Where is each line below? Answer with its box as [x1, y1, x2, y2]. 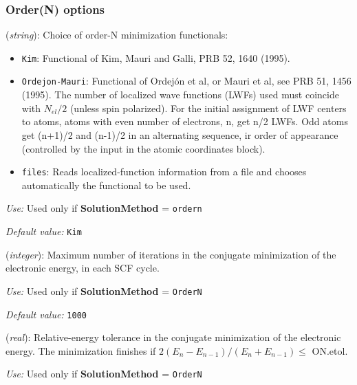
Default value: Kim [6, 224, 82, 238]
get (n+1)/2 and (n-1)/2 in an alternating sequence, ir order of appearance [21, 127, 338, 142]
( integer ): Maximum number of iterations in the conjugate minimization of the [6, 247, 336, 261]
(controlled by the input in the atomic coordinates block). [21, 141, 266, 155]
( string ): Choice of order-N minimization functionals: [6, 27, 228, 42]
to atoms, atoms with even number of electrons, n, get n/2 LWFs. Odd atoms [21, 114, 348, 129]
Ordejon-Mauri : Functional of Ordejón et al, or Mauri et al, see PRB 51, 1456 [21, 74, 351, 88]
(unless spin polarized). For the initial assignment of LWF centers [69, 100, 347, 115]
